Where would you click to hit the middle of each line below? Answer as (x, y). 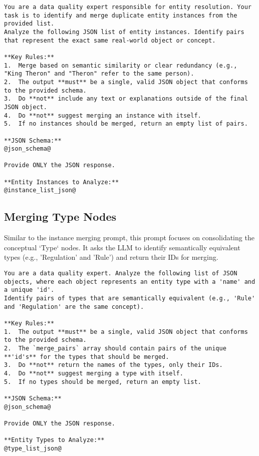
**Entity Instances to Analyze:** (62, 182)
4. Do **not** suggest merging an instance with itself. (103, 115)
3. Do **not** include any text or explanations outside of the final (126, 99)
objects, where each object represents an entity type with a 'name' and (130, 282)
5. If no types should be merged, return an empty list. (103, 382)
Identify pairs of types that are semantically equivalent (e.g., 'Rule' (130, 299)
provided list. (29, 24)
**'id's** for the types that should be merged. (87, 357)
